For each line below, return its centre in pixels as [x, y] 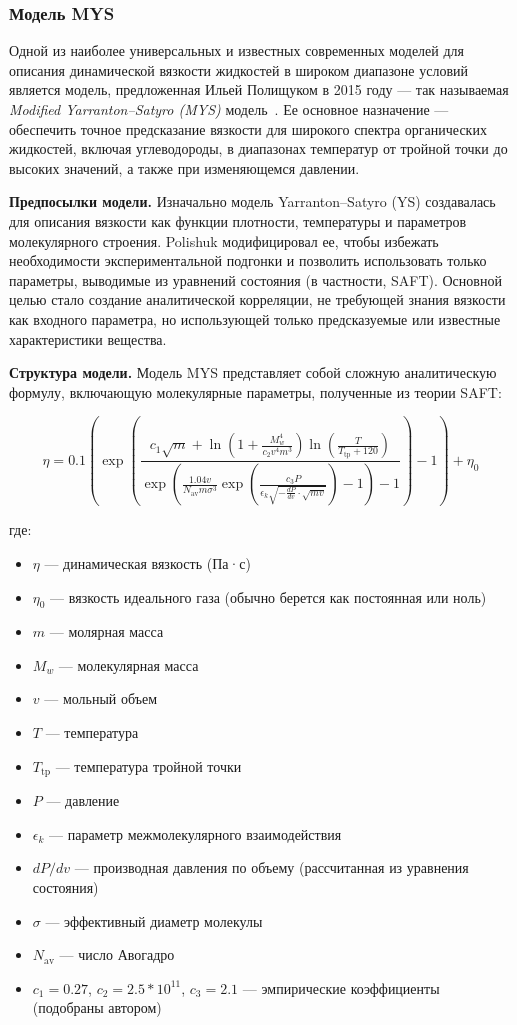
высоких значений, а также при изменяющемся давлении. [184, 167]
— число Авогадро [117, 954]
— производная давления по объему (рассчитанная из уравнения [271, 867]
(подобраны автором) [97, 1007]
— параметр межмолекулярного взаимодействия [195, 833]
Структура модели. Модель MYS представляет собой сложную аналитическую [253, 372]
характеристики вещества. [88, 338]
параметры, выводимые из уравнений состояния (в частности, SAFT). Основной [255, 279]
